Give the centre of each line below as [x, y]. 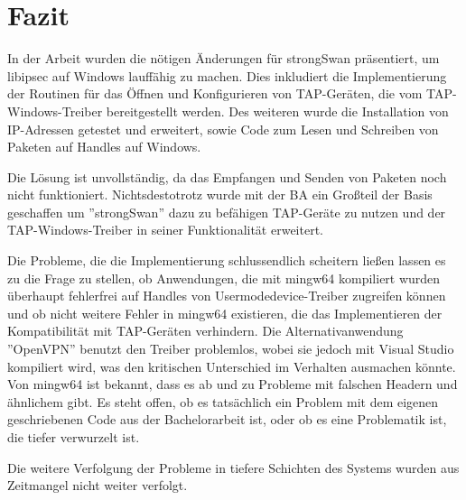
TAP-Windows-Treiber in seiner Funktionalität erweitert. [165, 230]
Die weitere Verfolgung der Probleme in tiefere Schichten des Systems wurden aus [233, 467]
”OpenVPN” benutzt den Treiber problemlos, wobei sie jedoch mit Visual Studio [231, 349]
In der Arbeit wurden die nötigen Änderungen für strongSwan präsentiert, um [224, 58]
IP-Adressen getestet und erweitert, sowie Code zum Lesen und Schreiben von [223, 129]
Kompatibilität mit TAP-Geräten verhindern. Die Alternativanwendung [205, 331]
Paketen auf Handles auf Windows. [104, 147]
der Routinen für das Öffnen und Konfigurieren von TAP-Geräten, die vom [215, 93]
